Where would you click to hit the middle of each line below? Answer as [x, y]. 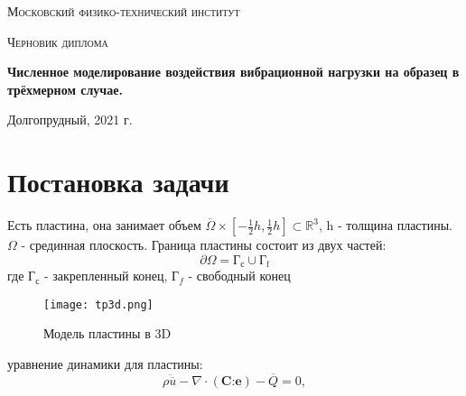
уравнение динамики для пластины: [105, 363]
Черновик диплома [58, 41]
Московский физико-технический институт [124, 11]
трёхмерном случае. [65, 89]
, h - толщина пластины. [385, 225]
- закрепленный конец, [106, 276]
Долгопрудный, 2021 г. [70, 120]
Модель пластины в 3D [107, 333]
